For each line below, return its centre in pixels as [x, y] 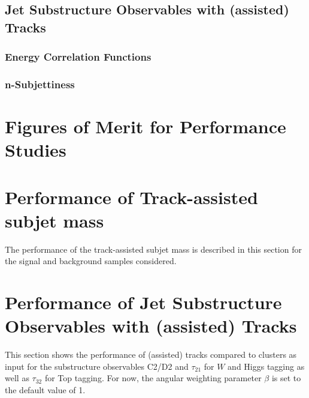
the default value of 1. [45, 390]
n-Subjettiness [40, 84]
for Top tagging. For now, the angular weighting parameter [153, 378]
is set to [286, 378]
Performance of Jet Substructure [143, 302]
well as [17, 378]
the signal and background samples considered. [91, 261]
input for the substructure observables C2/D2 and [97, 366]
